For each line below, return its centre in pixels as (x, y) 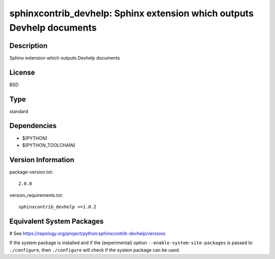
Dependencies (33, 126)
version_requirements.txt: (36, 195)
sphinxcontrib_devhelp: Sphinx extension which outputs (132, 13)
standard (19, 111)
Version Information (42, 160)
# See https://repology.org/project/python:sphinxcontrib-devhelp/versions (87, 233)
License (22, 72)
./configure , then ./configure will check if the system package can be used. (95, 250)
